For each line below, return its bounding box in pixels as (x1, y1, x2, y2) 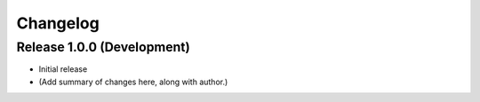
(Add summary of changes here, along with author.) (38, 76, 228, 87)
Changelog (16, 13, 100, 33)
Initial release (38, 64, 88, 75)
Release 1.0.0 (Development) (16, 39, 190, 55)
